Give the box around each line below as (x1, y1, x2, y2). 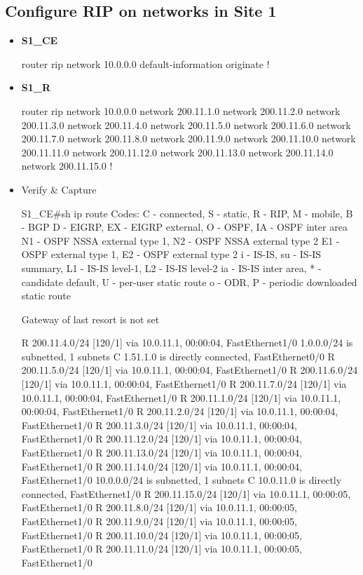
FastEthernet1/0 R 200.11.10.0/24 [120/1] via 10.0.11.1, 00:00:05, (21, 527, 302, 542)
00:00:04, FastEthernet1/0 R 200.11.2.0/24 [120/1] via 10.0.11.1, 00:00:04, (21, 404, 338, 419)
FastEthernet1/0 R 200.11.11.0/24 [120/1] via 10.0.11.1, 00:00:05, (21, 541, 302, 556)
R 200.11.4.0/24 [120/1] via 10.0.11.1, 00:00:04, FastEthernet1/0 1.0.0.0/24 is (21, 335, 353, 350)
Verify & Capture (21, 182, 97, 196)
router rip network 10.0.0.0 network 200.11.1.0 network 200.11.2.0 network (21, 103, 341, 118)
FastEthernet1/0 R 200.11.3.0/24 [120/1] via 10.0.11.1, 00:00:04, (21, 417, 297, 432)
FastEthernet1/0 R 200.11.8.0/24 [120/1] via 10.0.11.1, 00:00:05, (21, 500, 297, 515)
